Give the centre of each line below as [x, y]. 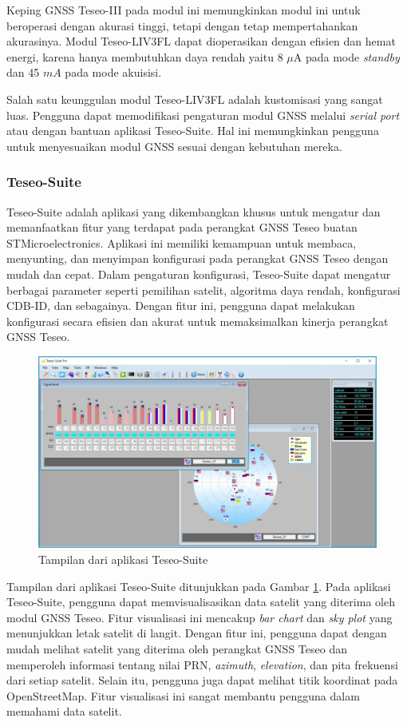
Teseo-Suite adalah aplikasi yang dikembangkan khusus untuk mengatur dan [194, 211]
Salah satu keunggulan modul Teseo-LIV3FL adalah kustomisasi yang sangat [195, 99]
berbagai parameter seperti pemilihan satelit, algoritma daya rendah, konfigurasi [203, 290]
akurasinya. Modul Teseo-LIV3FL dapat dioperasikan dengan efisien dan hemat [201, 41]
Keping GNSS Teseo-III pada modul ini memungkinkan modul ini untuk [184, 10]
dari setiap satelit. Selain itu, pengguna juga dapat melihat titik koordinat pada [202, 680]
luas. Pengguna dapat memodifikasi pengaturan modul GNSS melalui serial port [203, 115]
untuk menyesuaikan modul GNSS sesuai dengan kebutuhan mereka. [174, 146]
